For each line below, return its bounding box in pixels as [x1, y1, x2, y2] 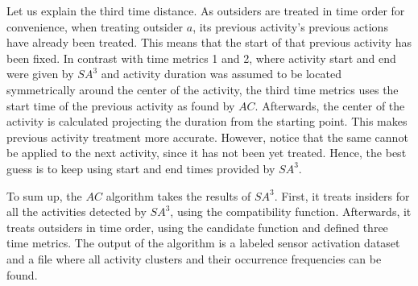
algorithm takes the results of [106, 187, 251, 204]
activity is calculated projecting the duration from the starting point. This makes [6, 113, 408, 130]
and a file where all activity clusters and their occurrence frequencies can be [6, 250, 382, 267]
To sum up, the [6, 187, 82, 204]
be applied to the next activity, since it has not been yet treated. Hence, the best [6, 144, 407, 161]
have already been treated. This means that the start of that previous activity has [6, 34, 412, 51]
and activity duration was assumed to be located [101, 65, 341, 82]
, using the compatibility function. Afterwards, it [170, 203, 412, 220]
